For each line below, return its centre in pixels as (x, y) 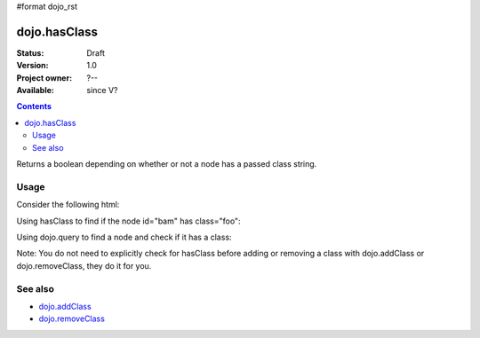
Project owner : (44, 78)
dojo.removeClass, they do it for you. (84, 265)
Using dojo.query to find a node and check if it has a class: (124, 237)
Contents (34, 106)
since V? (102, 90)
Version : (32, 66)
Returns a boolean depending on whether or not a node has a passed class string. (167, 164)
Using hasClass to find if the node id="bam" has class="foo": (128, 221)
